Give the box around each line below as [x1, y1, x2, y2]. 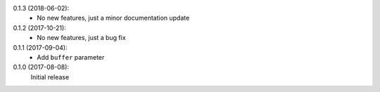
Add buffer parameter [37, 53, 105, 61]
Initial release [30, 72, 70, 81]
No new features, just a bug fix [37, 34, 126, 42]
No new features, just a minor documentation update [37, 14, 190, 22]
